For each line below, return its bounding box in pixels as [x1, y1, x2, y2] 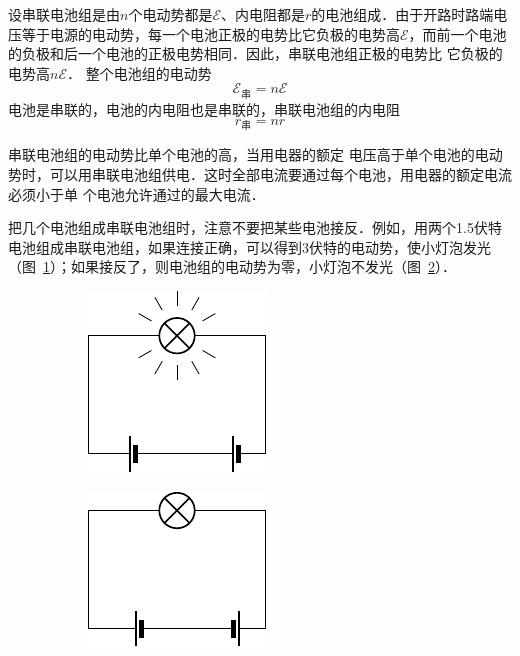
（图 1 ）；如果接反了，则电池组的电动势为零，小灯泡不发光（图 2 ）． [8, 256, 456, 277]
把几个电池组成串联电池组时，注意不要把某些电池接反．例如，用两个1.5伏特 [8, 217, 502, 238]
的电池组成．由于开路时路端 [311, 4, 494, 24]
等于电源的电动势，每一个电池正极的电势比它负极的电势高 [21, 23, 400, 44]
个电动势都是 [128, 4, 213, 24]
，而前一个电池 [408, 23, 507, 44]
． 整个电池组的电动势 [67, 62, 212, 83]
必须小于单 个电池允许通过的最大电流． [8, 183, 265, 204]
